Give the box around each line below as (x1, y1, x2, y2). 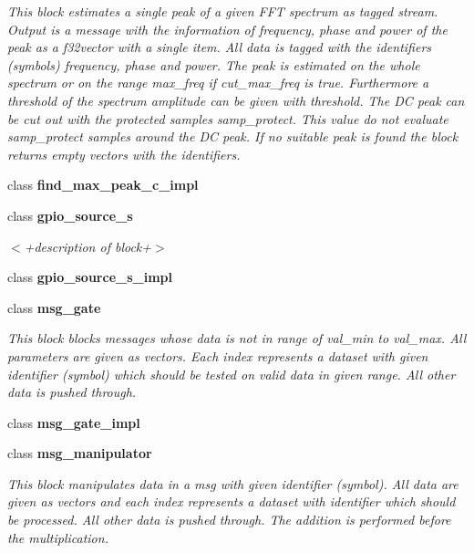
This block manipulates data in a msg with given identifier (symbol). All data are (7, 474, 459, 493)
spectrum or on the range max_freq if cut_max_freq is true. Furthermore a (7, 73, 429, 92)
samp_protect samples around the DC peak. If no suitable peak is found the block (7, 127, 459, 146)
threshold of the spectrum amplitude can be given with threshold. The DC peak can (7, 90, 465, 110)
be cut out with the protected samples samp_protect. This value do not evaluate (7, 109, 448, 128)
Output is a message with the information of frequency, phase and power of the (7, 19, 448, 38)
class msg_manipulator (7, 443, 152, 463)
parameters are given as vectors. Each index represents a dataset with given (7, 346, 428, 365)
